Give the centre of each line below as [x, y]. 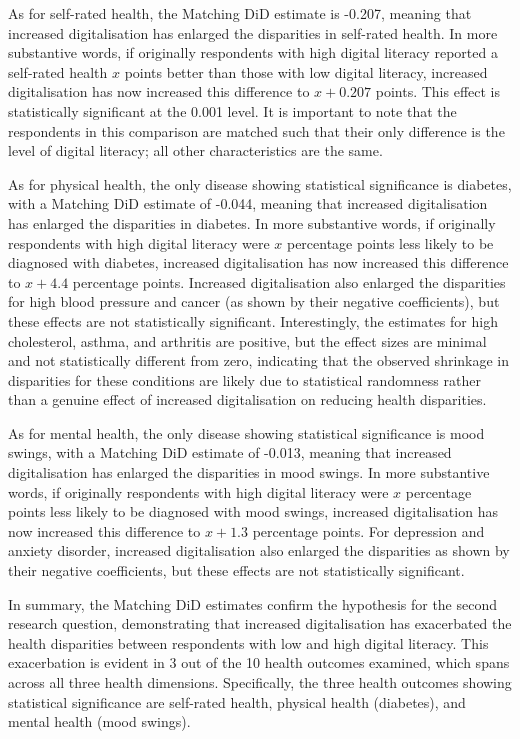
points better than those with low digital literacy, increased [306, 71]
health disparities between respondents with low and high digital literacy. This [248, 642]
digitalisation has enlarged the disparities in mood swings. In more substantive [249, 472]
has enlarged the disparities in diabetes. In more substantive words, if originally [252, 222]
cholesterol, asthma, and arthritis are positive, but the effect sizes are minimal [247, 340]
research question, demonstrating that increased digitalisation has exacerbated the [260, 623]
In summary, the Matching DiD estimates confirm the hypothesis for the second [253, 603]
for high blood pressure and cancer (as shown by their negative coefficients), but [254, 301]
